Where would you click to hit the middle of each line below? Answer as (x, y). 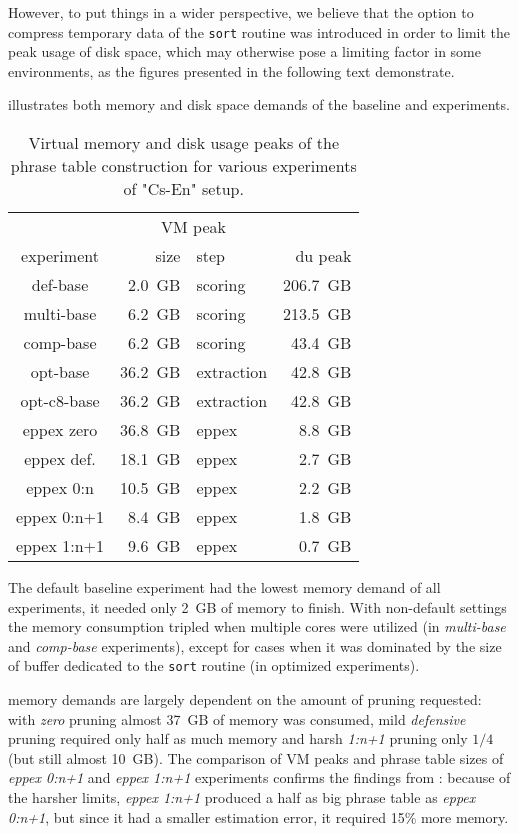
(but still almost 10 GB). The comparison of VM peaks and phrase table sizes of (256, 757)
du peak (323, 256)
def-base (60, 285)
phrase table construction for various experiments (183, 166)
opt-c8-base (60, 401)
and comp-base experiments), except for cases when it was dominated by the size (255, 645)
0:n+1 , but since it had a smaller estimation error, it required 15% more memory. (258, 816)
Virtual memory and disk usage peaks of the (184, 143)
